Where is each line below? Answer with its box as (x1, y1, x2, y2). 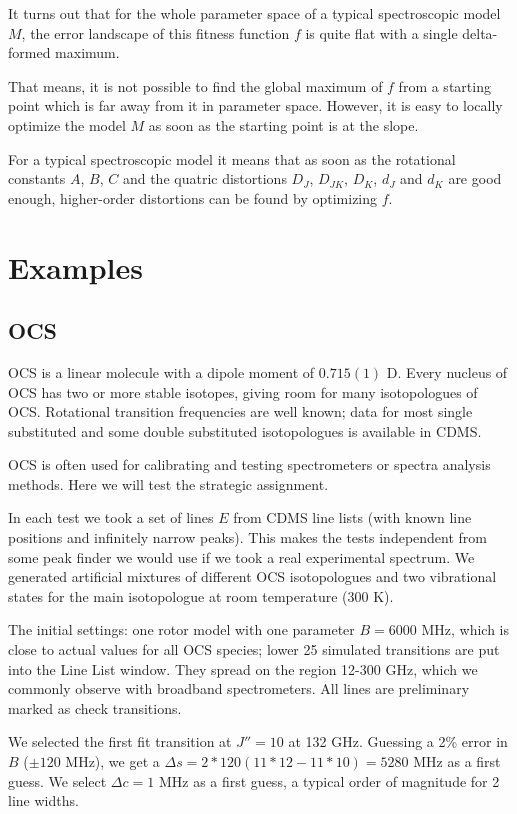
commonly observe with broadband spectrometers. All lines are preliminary (8, 678, 470, 699)
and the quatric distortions (122, 168, 287, 189)
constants (8, 168, 66, 189)
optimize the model (8, 114, 126, 135)
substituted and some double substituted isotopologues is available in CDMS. (8, 420, 482, 441)
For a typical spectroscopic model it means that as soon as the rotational (8, 148, 456, 169)
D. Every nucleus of (386, 361, 508, 382)
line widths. (8, 790, 79, 811)
